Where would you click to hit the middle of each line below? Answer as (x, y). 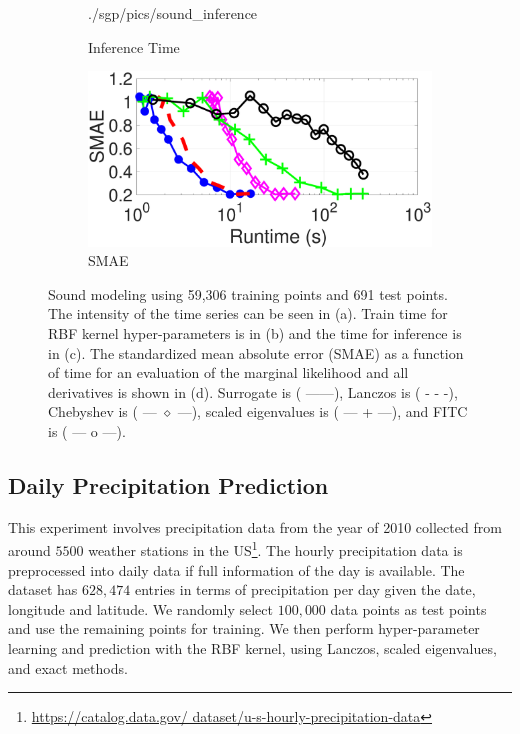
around (29, 549)
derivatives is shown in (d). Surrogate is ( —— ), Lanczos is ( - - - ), (253, 391)
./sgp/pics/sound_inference (173, 13)
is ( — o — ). (87, 430)
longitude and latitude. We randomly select (140, 608)
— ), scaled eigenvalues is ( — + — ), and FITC (322, 411)
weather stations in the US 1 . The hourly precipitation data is (275, 548)
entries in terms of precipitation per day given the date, (305, 589)
